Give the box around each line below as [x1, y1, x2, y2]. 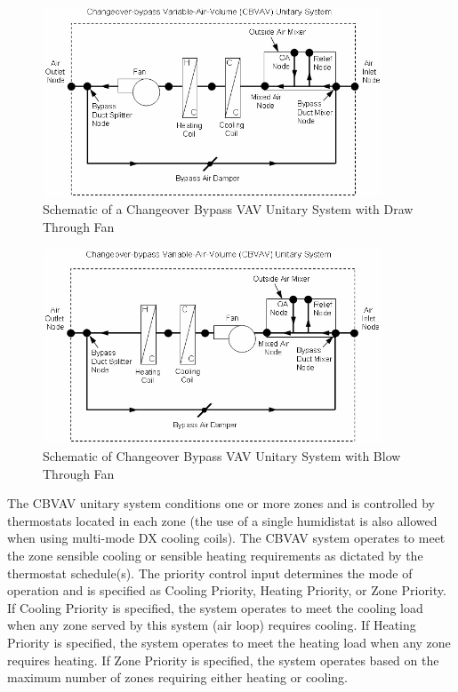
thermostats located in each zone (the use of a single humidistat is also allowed [7, 511, 438, 529]
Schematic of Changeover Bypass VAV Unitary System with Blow [43, 447, 401, 465]
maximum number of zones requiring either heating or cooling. [7, 668, 348, 687]
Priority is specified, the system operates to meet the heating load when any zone [7, 632, 451, 651]
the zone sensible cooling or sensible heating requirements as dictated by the [7, 545, 423, 564]
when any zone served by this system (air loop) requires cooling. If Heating [7, 616, 416, 634]
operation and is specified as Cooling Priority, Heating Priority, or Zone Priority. [7, 581, 446, 600]
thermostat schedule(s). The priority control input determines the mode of [7, 563, 413, 582]
